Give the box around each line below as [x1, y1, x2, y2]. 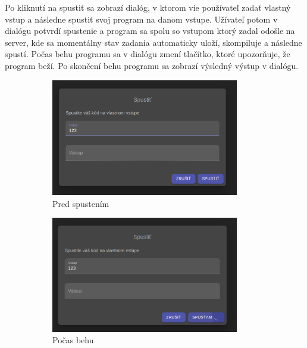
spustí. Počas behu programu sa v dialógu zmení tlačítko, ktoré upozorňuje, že [5, 48, 290, 60]
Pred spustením [52, 197, 109, 209]
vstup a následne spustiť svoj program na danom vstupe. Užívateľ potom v [5, 12, 278, 25]
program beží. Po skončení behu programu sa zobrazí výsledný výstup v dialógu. [5, 59, 299, 71]
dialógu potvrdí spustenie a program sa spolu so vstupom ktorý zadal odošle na [5, 24, 295, 37]
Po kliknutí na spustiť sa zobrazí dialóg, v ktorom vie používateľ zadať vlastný [5, 1, 291, 13]
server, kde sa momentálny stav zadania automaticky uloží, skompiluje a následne [5, 36, 302, 48]
